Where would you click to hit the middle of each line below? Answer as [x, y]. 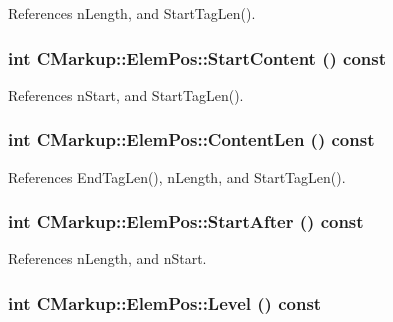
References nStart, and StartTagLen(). [126, 94]
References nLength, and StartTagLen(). [132, 13]
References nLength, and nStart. [107, 258]
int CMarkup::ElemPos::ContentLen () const [191, 139]
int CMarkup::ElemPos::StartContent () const [197, 57]
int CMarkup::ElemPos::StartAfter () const [186, 221]
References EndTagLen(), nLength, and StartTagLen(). [177, 176]
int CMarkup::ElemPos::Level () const [165, 302]
